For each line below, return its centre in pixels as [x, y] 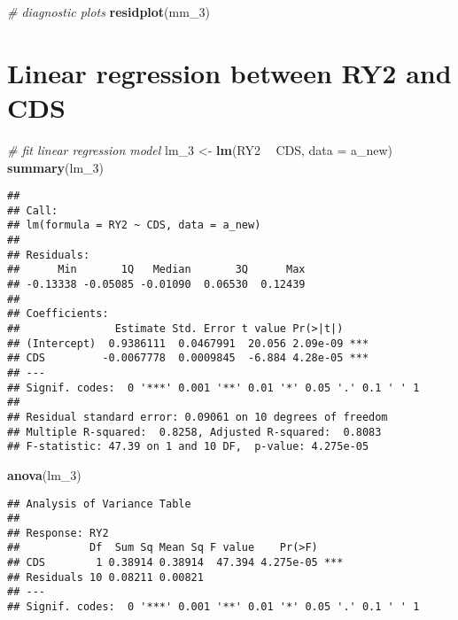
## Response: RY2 [58, 533]
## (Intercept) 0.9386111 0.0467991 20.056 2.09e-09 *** [188, 343]
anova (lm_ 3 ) [44, 474]
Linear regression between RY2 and [229, 72]
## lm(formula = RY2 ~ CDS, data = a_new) [134, 225]
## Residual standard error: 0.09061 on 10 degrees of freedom [198, 417]
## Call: [33, 210]
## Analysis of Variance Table [99, 504]
